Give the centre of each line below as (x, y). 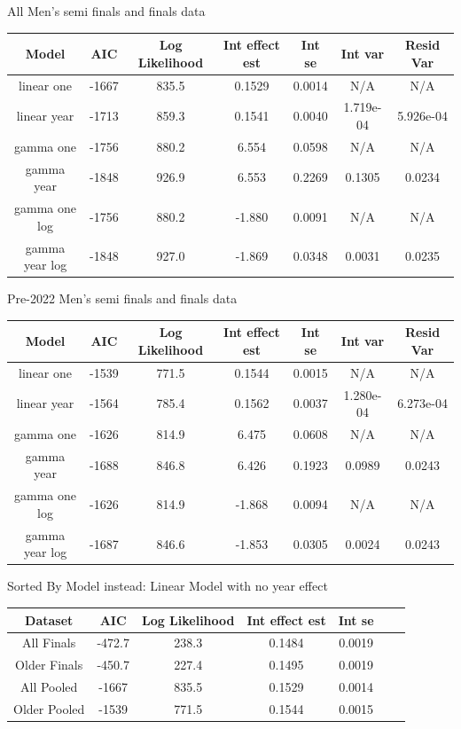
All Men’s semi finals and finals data (106, 11)
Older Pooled (49, 708)
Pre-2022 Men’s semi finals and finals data (122, 298)
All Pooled (49, 687)
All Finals (49, 643)
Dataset (49, 619)
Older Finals (49, 665)
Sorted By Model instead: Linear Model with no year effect (168, 586)
